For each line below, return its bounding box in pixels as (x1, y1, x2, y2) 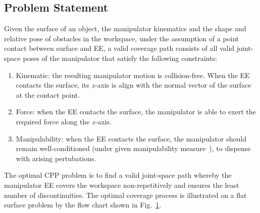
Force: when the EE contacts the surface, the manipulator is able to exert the (16, 106, 256, 117)
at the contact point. (16, 89, 80, 100)
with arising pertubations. (16, 153, 96, 163)
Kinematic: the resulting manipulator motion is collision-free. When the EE (16, 69, 250, 80)
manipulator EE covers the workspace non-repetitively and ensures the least (4, 179, 239, 190)
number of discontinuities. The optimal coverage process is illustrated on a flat (4, 189, 247, 200)
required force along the (16, 116, 90, 126)
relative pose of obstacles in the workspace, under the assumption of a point (4, 33, 239, 43)
